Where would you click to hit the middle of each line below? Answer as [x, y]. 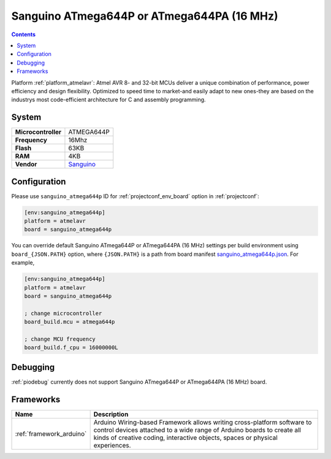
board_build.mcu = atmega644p [70, 322]
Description [111, 414]
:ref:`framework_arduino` [51, 434]
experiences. [112, 445]
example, [23, 263]
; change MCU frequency [60, 339]
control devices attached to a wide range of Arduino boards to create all [197, 430]
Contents [24, 34]
